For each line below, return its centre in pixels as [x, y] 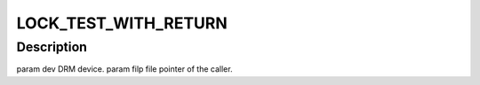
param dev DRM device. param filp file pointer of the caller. [124, 69]
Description [52, 47]
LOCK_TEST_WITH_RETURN [122, 23]
